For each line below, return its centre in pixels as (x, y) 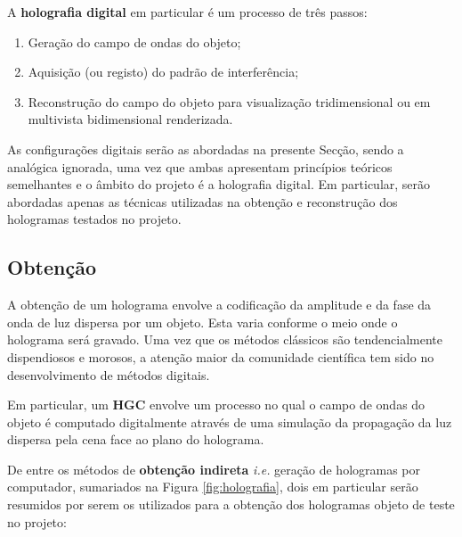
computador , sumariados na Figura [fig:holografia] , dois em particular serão (213, 487)
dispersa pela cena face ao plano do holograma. (136, 439)
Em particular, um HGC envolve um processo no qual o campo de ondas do (216, 405)
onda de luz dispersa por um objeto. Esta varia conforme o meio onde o (203, 322)
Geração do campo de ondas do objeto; (134, 41)
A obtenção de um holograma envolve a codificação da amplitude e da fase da (219, 305)
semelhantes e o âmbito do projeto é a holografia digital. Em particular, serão (219, 184)
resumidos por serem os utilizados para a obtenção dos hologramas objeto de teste (231, 504)
